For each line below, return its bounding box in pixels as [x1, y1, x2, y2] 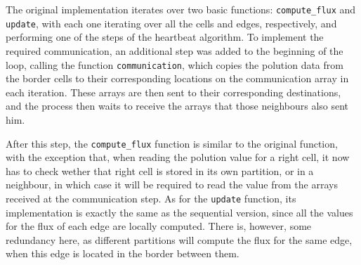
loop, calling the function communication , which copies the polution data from [6, 57, 343, 72]
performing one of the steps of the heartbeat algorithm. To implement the [6, 30, 324, 44]
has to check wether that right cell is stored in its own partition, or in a [6, 163, 314, 178]
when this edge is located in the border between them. [6, 246, 239, 261]
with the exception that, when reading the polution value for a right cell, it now [6, 150, 350, 164]
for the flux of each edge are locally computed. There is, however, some [6, 219, 312, 233]
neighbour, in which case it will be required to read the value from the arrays [6, 177, 338, 192]
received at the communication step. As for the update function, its [6, 190, 296, 205]
